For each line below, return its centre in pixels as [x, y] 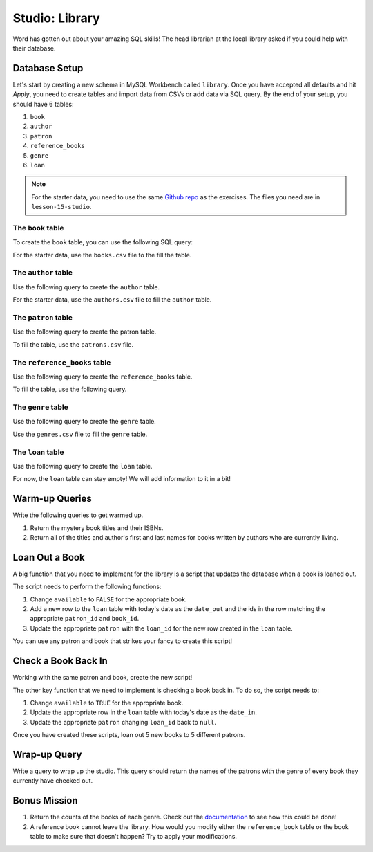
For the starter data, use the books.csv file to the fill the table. [102, 255]
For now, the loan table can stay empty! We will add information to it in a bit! [122, 479]
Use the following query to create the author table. [86, 287]
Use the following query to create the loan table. [83, 466]
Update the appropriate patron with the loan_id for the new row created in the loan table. [161, 628]
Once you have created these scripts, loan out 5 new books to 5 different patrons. [129, 735]
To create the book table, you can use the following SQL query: [103, 242]
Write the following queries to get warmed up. [78, 515]
